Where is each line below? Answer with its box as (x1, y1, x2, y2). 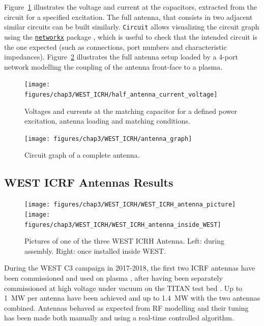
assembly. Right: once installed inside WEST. (24, 245, 166, 256)
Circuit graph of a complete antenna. (24, 150, 140, 160)
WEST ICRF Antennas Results (4, 174, 173, 190)
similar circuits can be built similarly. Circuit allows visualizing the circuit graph (4, 21, 259, 32)
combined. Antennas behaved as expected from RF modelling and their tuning (4, 302, 249, 313)
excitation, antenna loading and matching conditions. (24, 115, 190, 126)
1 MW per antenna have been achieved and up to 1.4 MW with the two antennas (4, 292, 260, 303)
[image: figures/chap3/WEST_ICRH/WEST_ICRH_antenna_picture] (24, 201, 236, 209)
